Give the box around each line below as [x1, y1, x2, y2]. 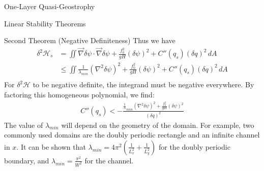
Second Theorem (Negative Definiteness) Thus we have [4, 35, 175, 46]
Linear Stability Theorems [4, 18, 86, 28]
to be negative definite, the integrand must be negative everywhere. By [33, 79, 254, 90]
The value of [4, 119, 43, 130]
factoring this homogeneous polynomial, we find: [4, 89, 155, 99]
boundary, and [4, 155, 49, 165]
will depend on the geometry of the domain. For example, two [61, 119, 254, 130]
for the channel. [84, 155, 134, 165]
